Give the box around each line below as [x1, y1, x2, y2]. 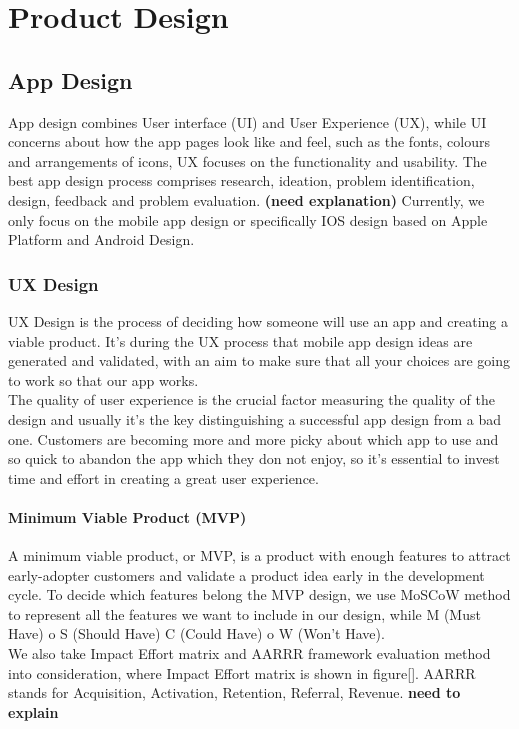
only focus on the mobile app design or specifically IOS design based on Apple [8, 209, 488, 230]
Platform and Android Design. [8, 229, 195, 250]
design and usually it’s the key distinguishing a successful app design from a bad [8, 408, 502, 429]
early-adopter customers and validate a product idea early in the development [8, 564, 485, 585]
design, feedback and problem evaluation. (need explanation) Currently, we [8, 189, 485, 210]
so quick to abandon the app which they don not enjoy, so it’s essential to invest [8, 448, 500, 469]
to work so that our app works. [8, 369, 199, 390]
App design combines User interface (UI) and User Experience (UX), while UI [8, 111, 487, 132]
